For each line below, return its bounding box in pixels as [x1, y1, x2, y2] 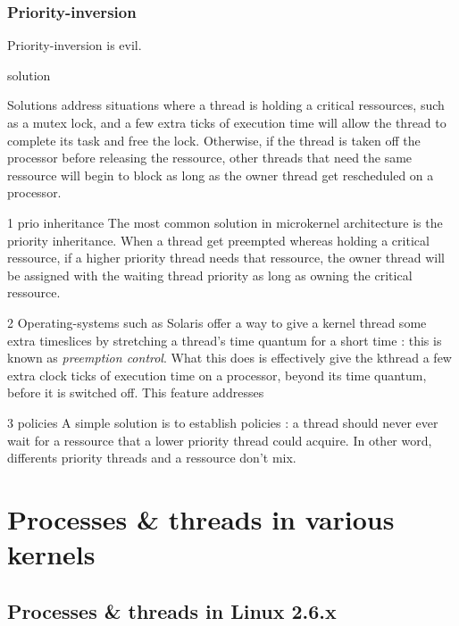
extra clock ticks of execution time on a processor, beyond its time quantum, [7, 365, 427, 384]
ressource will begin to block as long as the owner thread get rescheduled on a [7, 165, 434, 184]
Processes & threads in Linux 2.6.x [7, 597, 337, 624]
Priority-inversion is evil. [7, 36, 142, 54]
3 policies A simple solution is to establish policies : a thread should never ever [7, 413, 438, 431]
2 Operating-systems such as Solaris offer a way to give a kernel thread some [7, 313, 427, 331]
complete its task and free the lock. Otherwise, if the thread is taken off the [7, 130, 421, 149]
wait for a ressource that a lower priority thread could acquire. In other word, [7, 430, 432, 449]
